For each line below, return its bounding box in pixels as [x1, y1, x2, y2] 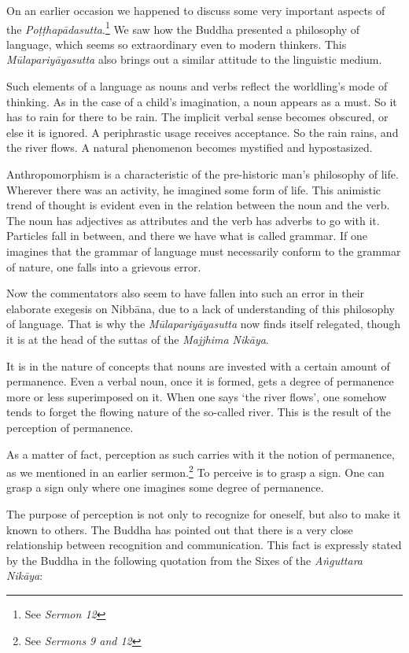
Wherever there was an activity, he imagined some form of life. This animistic [6, 181, 381, 197]
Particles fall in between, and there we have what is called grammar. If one [6, 227, 367, 244]
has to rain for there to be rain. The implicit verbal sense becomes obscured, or [6, 109, 389, 125]
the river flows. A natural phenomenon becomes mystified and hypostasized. [6, 139, 373, 156]
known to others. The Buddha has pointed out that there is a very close [6, 521, 353, 537]
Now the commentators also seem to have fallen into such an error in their [6, 285, 365, 301]
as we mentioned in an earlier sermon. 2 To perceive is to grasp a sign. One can [6, 462, 385, 480]
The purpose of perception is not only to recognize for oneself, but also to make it [6, 505, 401, 522]
